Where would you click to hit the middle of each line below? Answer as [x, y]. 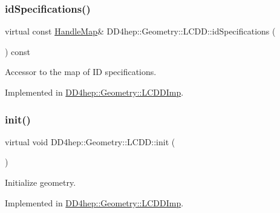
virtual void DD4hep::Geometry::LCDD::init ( [90, 141]
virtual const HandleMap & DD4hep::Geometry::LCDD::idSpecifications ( [140, 31]
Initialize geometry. [41, 182]
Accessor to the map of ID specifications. [81, 72]
